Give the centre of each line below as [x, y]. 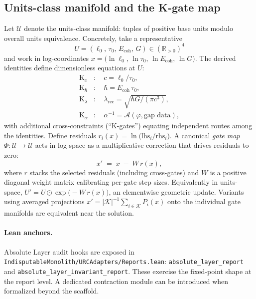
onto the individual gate [204, 201]
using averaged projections [44, 201]
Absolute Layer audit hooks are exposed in [69, 251]
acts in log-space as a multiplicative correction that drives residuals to [142, 145]
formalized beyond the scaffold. [52, 291]
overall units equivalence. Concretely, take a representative [93, 38]
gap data [157, 116]
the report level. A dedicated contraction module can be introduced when [116, 281]
